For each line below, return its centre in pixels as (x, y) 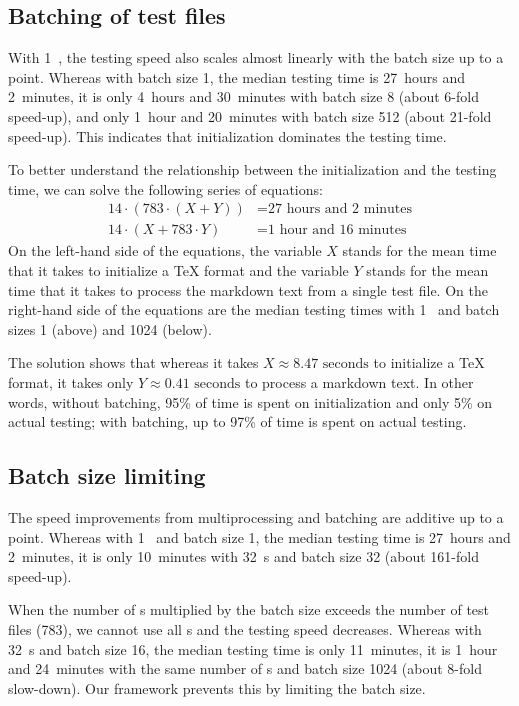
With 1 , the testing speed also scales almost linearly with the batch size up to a (256, 57)
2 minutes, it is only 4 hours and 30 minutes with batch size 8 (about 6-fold (243, 96)
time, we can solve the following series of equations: (165, 188)
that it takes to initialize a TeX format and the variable (178, 270)
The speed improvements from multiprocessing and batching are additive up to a (256, 516)
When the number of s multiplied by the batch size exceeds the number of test (249, 609)
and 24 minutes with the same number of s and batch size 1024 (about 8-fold (245, 668)
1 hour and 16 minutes (337, 230)
